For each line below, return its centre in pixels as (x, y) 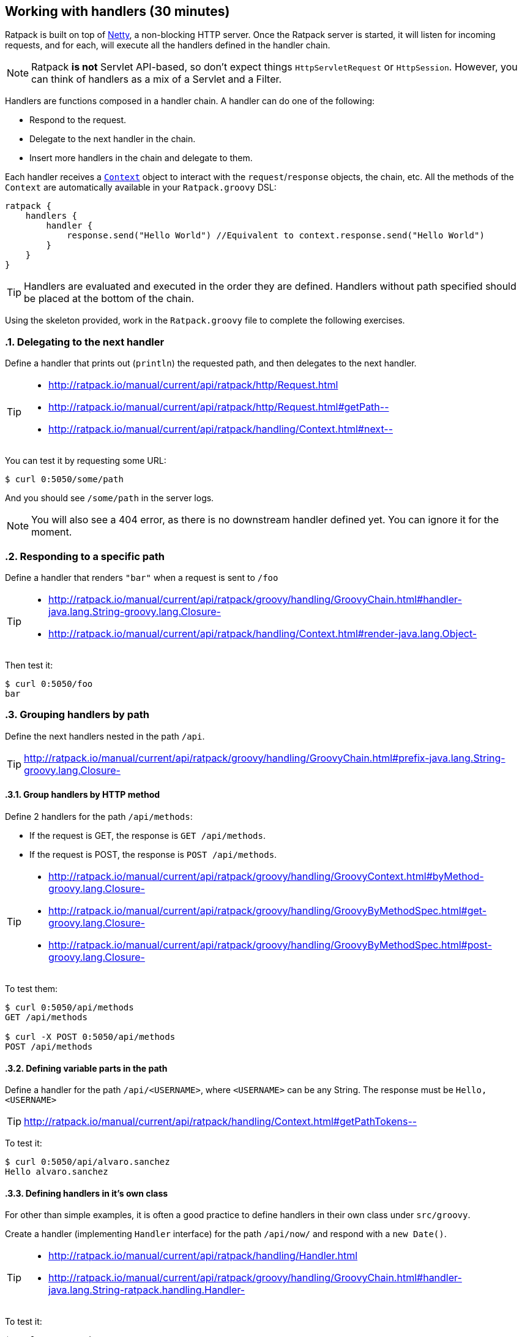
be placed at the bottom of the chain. (109, 299)
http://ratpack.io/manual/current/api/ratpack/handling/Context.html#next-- (221, 429)
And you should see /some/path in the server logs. (110, 498)
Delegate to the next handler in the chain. (113, 139)
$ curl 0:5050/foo (49, 684)
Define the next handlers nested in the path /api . (105, 736)
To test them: (32, 988)
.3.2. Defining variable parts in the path (86, 1068)
